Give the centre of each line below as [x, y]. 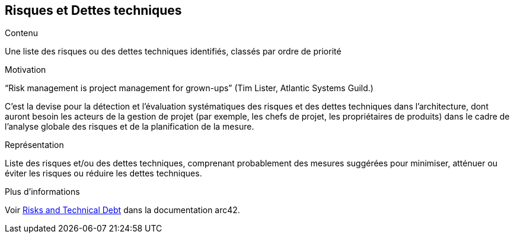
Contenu [22, 33]
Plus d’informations [42, 192]
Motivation [25, 70]
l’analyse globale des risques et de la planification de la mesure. [130, 127]
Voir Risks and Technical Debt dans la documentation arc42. [122, 210]
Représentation [34, 145]
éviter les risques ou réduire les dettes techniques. [103, 173]
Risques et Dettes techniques [93, 10]
